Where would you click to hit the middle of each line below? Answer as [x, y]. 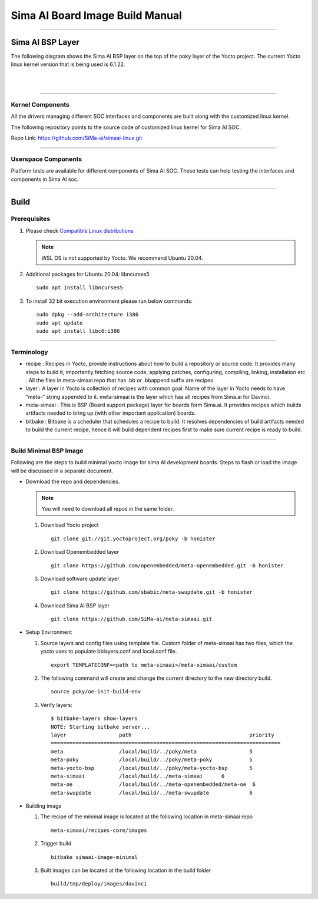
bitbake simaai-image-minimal [95, 857]
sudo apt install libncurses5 [80, 288]
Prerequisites [30, 219]
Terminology [29, 352]
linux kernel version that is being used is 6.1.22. [68, 64]
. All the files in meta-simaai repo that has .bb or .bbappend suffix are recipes [119, 380]
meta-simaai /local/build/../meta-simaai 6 [138, 776]
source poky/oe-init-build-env [96, 692]
